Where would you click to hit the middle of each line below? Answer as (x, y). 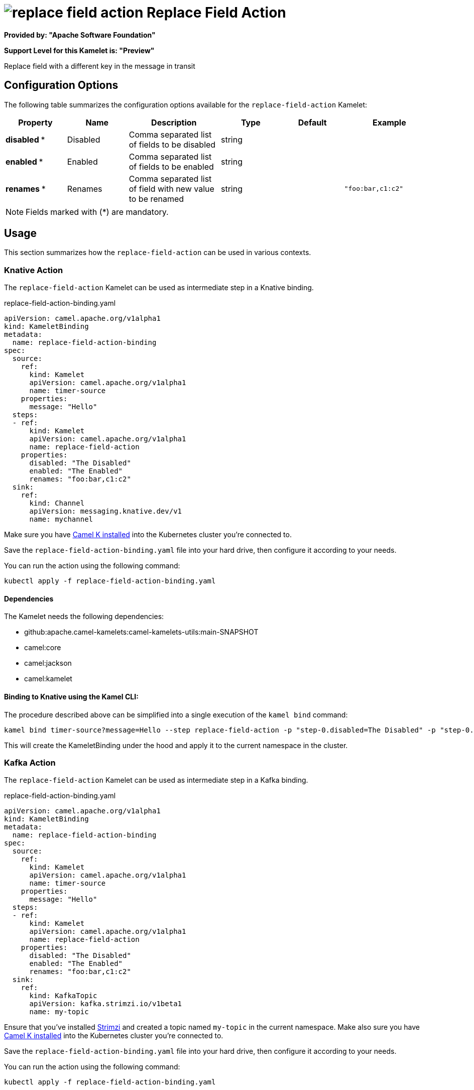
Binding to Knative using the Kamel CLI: (71, 697)
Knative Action (34, 270)
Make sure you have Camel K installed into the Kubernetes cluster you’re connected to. (148, 535)
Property (35, 122)
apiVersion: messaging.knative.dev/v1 (106, 511)
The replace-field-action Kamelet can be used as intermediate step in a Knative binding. (159, 288)
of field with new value (171, 189)
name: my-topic (59, 1012)
